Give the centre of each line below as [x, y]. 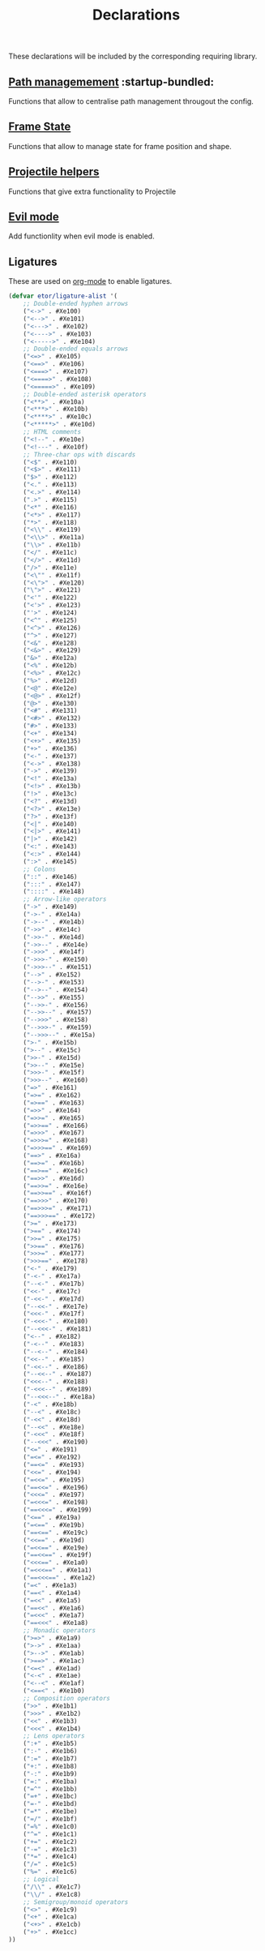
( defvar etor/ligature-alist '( [63, 296]
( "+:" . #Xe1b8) [51, 1766]
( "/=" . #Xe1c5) [51, 1864]
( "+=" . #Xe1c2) [51, 1842]
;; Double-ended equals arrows [76, 349]
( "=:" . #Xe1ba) [51, 1782]
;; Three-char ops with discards [79, 455]
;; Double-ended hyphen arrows [76, 304]
